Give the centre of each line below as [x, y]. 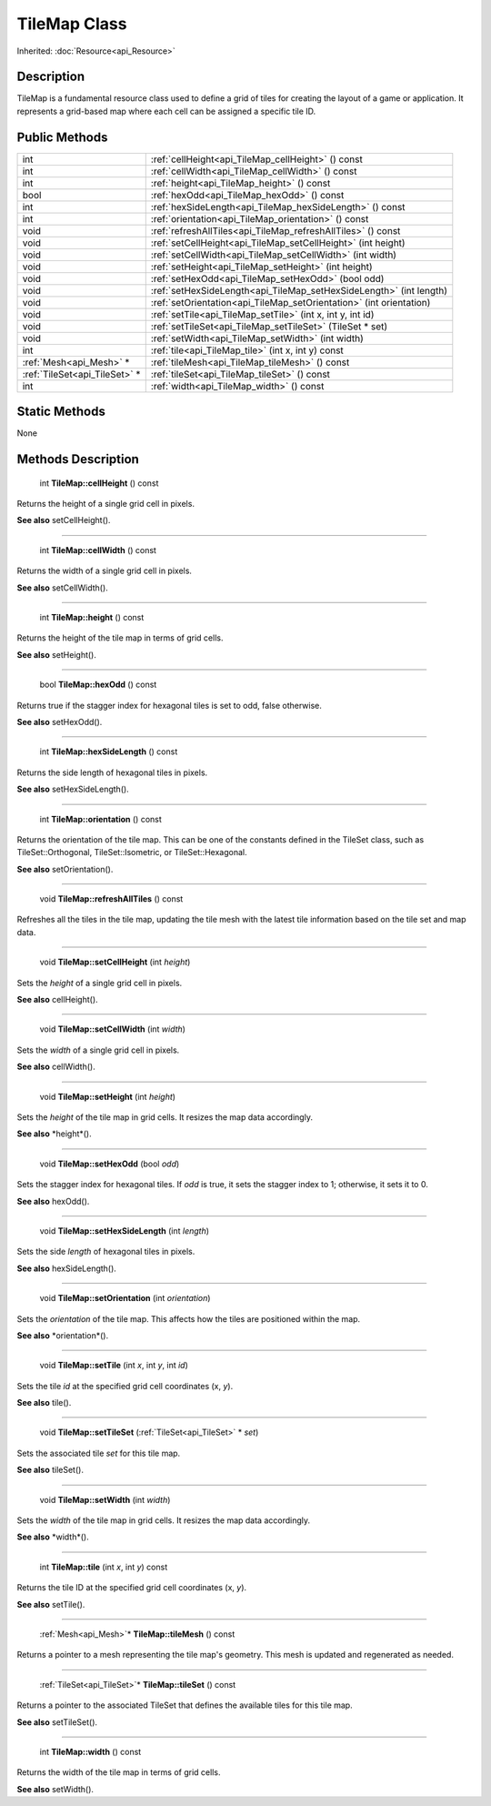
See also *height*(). [55, 1134]
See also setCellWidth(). [62, 588]
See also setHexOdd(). [60, 721]
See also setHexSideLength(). [73, 789]
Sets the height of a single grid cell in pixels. [100, 983]
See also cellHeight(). [58, 1000]
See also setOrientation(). [65, 869]
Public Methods [62, 137]
